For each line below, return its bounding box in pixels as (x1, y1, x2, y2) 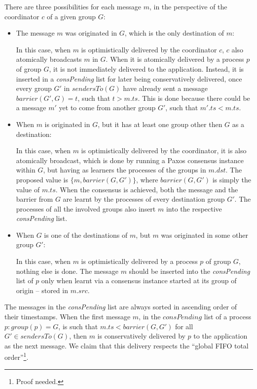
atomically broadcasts (16, 54, 82, 64)
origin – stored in (16, 285, 68, 295)
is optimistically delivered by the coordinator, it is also (81, 145, 247, 156)
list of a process (204, 311, 251, 322)
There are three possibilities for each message (4, 1, 141, 11)
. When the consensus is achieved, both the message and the (55, 184, 238, 194)
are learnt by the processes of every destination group (63, 194, 225, 204)
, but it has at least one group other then (98, 119, 222, 129)
